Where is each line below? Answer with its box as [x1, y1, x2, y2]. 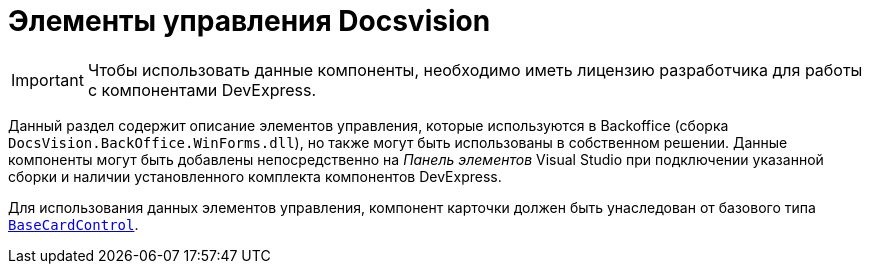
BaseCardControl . [8, 215, 139, 233]
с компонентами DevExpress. [87, 79, 317, 100]
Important [11, 69, 84, 90]
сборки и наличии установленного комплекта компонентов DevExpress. [8, 167, 502, 185]
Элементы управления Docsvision [8, 4, 491, 38]
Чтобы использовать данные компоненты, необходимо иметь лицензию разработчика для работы [87, 59, 863, 80]
